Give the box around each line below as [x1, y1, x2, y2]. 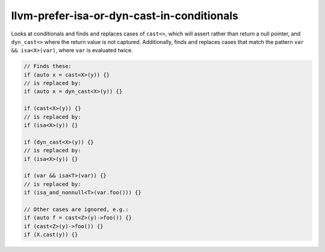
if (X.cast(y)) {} [23, 232, 78, 238]
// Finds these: [23, 63, 72, 70]
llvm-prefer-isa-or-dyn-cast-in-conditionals [11, 9, 239, 22]
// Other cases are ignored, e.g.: [23, 206, 129, 213]
